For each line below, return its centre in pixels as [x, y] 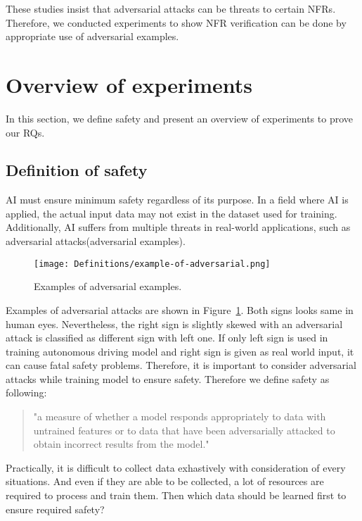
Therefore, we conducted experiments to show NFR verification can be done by [176, 22]
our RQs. [25, 132]
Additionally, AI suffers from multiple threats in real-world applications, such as [178, 227]
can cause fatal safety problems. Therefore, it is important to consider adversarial [181, 365]
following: [26, 393]
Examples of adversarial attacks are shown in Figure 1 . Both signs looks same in [180, 309]
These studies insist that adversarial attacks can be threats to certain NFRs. [171, 8]
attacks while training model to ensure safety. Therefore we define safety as [168, 378]
